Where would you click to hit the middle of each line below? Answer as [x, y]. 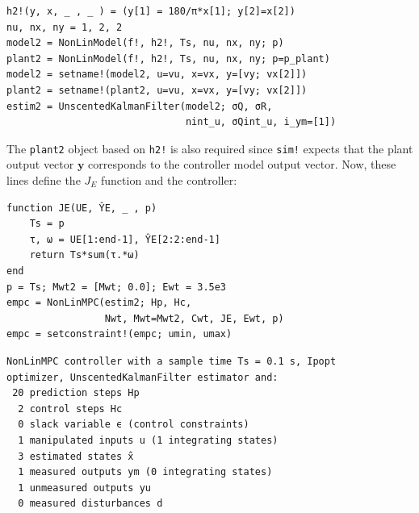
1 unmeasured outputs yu [84, 488]
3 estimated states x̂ [76, 456]
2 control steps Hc [70, 409]
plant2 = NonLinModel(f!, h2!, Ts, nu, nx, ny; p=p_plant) [168, 58]
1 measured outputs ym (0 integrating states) [145, 472]
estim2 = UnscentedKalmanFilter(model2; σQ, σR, [140, 106]
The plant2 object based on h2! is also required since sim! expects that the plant [210, 148]
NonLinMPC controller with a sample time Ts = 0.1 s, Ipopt [172, 361]
